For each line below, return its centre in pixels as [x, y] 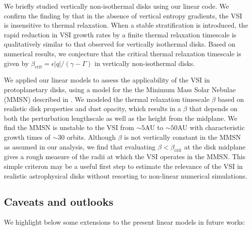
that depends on [213, 108]
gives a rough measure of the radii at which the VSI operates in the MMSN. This [125, 156]
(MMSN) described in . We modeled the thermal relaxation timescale [107, 99]
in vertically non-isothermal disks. [145, 63]
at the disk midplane [215, 146]
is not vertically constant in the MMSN [182, 137]
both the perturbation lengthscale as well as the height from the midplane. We [121, 118]
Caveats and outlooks [59, 202]
